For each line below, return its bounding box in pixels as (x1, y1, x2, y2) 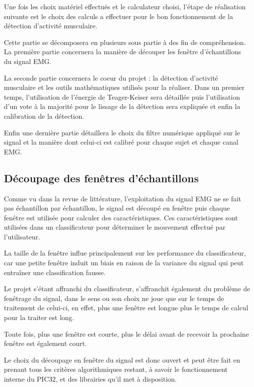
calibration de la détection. (4, 110, 85, 121)
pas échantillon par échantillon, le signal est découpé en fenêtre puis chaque (4, 203, 230, 213)
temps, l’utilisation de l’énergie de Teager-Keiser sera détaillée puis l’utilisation (4, 91, 240, 102)
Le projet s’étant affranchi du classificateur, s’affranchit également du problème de (4, 283, 250, 294)
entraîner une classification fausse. (4, 267, 106, 277)
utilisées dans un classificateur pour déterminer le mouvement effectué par (4, 222, 226, 232)
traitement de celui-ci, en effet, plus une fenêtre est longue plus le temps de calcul (4, 302, 249, 313)
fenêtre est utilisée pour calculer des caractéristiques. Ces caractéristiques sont (4, 212, 238, 222)
